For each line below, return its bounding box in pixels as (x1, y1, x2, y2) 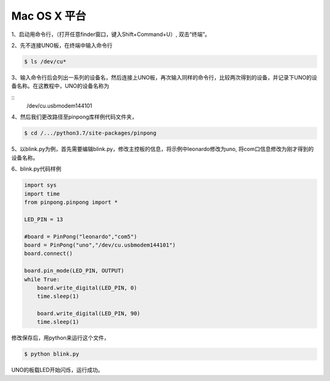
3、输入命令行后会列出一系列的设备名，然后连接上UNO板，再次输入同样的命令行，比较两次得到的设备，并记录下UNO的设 (11, 73, 317, 81)
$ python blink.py (24, 350, 79, 358)
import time (24, 190, 61, 197)
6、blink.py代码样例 (11, 165, 62, 172)
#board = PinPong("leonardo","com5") (24, 233, 137, 240)
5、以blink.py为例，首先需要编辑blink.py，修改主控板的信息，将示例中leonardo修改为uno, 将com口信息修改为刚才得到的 (11, 146, 314, 153)
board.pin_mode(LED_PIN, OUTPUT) (24, 267, 125, 275)
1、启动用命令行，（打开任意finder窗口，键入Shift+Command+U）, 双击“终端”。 (11, 31, 211, 38)
